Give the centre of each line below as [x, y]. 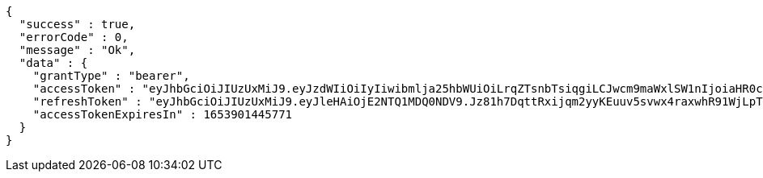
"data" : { [53, 63]
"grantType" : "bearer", [111, 76]
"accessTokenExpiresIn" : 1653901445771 [163, 114]
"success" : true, [77, 24]
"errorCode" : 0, [74, 37]
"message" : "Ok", [77, 50]
